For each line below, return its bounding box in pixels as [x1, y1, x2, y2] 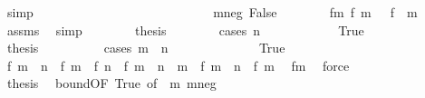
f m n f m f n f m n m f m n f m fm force [6, 55, 350, 74]
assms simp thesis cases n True [6, 20, 364, 39]
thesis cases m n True [6, 38, 285, 57]
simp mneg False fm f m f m [6, 3, 418, 21]
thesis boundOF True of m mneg [6, 73, 217, 93]
